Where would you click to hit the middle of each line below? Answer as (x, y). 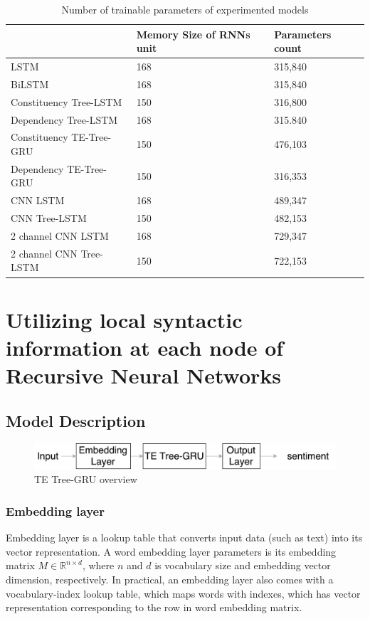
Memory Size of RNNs (193, 34)
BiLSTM (30, 84)
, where (98, 565)
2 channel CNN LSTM (60, 235)
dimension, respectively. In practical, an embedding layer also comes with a (170, 580)
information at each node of (145, 347)
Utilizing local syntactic (124, 319)
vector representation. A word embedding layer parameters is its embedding (171, 551)
